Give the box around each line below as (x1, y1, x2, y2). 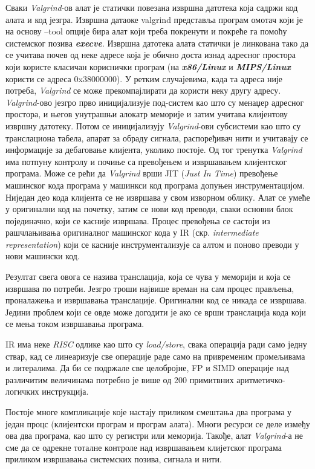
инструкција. (42, 385, 89, 398)
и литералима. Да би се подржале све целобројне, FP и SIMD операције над (5, 361, 289, 374)
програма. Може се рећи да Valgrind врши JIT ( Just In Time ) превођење (5, 167, 278, 180)
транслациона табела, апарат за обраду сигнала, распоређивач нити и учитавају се (5, 131, 308, 144)
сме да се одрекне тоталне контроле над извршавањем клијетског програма (5, 441, 282, 453)
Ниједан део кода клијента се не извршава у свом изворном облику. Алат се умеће (5, 190, 310, 203)
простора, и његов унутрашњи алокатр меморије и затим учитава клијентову (5, 108, 288, 120)
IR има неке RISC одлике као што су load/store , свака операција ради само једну (5, 338, 307, 351)
